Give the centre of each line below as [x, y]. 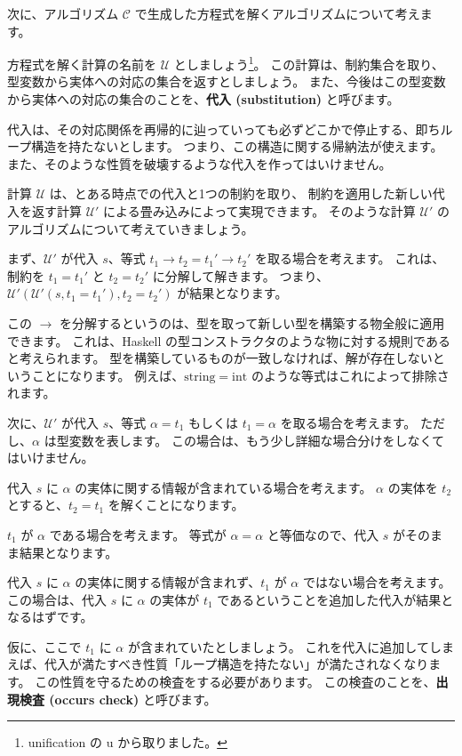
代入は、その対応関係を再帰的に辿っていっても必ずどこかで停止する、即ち [224, 129]
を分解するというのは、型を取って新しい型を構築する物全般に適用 [252, 322]
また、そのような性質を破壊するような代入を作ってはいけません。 [199, 163]
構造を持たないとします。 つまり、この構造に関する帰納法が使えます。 [237, 146]
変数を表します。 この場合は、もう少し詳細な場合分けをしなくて [257, 440]
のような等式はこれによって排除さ [350, 375]
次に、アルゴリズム [63, 13]
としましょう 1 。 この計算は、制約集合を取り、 [309, 63]
